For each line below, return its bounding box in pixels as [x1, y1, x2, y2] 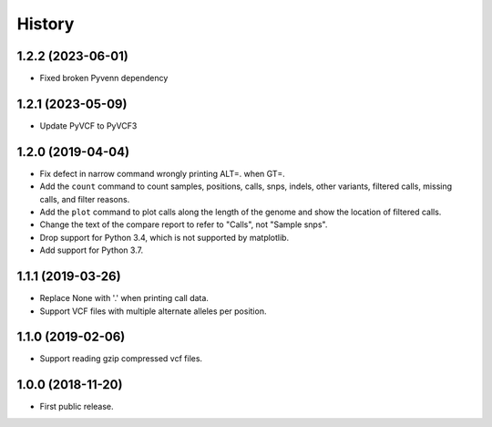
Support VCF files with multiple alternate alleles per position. [39, 306, 267, 317]
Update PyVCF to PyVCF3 [39, 120, 138, 131]
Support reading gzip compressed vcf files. [39, 353, 203, 364]
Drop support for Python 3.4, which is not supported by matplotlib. [39, 232, 290, 243]
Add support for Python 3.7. [39, 245, 144, 255]
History [16, 14, 75, 34]
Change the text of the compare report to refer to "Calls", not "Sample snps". [39, 219, 328, 230]
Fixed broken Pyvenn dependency [39, 73, 169, 84]
